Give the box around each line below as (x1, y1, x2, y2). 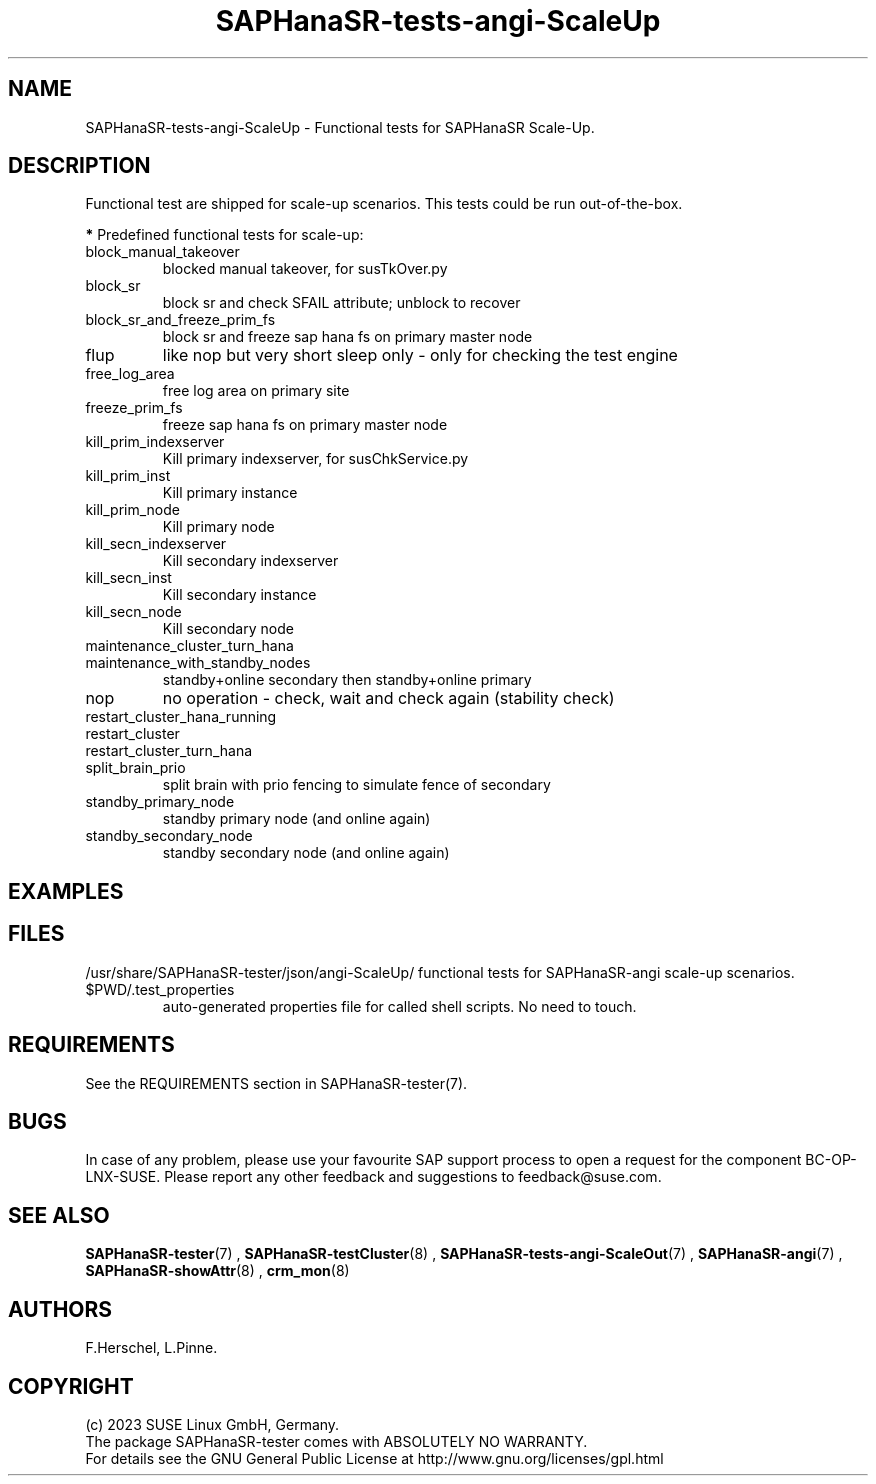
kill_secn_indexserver (85, 535, 227, 553)
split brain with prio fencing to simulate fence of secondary (162, 776, 551, 794)
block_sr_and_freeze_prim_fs (85, 311, 276, 329)
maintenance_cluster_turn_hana (85, 637, 294, 655)
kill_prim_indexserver (85, 433, 225, 451)
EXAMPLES (8, 878, 124, 904)
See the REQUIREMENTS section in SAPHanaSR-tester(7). (85, 1074, 468, 1092)
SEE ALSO (8, 1202, 110, 1228)
